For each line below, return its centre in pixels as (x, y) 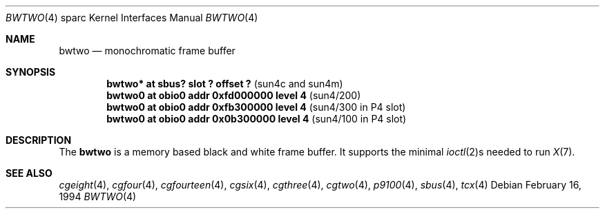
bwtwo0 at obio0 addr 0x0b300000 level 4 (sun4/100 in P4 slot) (257, 119)
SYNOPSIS (31, 72)
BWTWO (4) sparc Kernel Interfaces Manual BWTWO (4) (132, 18)
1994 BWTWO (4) (98, 196)
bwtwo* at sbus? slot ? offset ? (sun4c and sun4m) (225, 84)
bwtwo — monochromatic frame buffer (147, 51)
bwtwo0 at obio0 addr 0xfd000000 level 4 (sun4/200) (234, 95)
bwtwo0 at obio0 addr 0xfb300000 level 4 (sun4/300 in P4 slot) (256, 107)
